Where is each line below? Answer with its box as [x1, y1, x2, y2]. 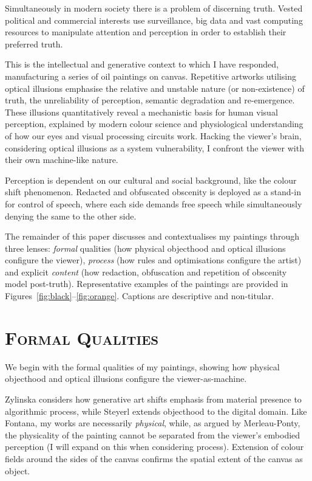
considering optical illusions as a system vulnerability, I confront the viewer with [5, 141, 304, 154]
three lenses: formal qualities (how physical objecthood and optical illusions [5, 241, 286, 254]
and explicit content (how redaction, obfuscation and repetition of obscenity [5, 265, 287, 278]
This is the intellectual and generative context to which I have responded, [5, 58, 279, 71]
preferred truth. [5, 37, 63, 50]
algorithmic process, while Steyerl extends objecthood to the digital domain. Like [5, 404, 307, 417]
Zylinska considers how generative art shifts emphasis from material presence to [5, 392, 302, 405]
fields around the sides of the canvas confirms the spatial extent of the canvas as [5, 452, 303, 465]
